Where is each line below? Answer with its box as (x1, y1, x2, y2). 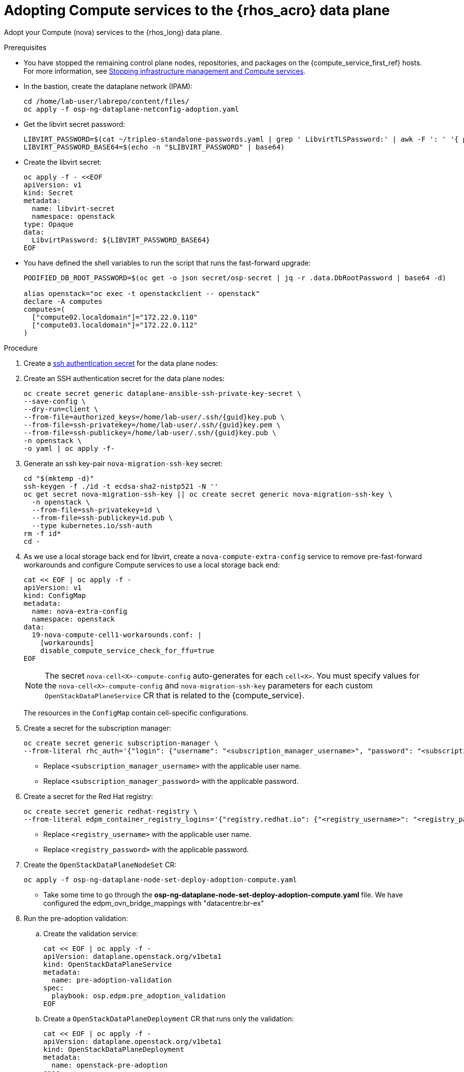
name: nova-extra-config (31, 607, 127, 615)
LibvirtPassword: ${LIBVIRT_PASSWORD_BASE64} (31, 236, 210, 244)
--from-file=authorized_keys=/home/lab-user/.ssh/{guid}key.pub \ (24, 413, 285, 421)
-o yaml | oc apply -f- (24, 444, 115, 452)
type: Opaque (24, 220, 74, 228)
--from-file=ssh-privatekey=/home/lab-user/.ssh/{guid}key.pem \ (24, 420, 281, 429)
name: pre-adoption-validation (51, 976, 172, 984)
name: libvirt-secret (31, 204, 115, 212)
